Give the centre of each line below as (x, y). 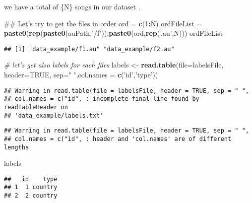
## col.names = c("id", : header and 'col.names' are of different (118, 139)
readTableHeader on (36, 107)
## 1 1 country (31, 187)
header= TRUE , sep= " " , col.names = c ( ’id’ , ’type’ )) (81, 75)
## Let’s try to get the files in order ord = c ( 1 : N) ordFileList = (103, 23)
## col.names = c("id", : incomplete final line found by (102, 99)
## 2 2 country (31, 196)
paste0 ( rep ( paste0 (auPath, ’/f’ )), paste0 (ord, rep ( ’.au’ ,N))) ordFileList (114, 33)
